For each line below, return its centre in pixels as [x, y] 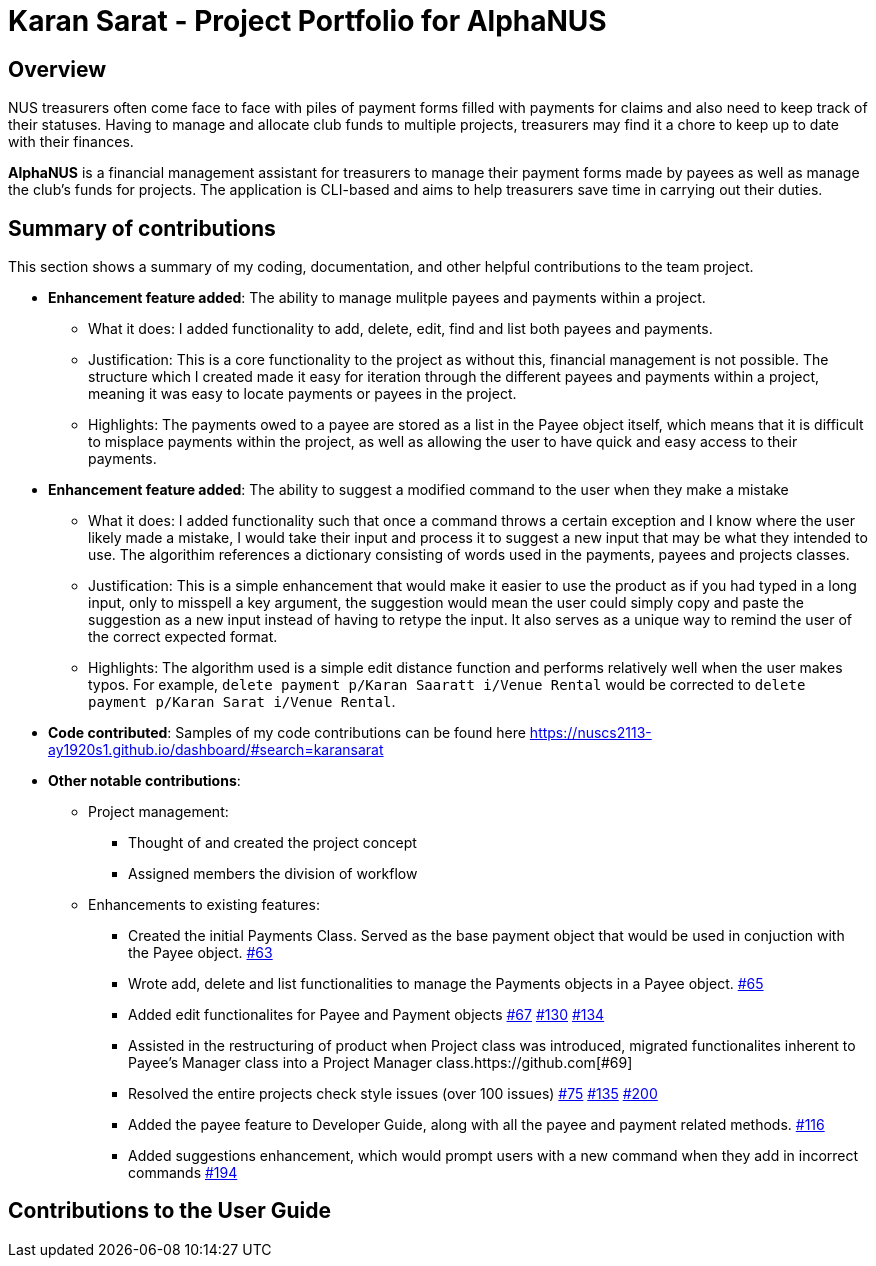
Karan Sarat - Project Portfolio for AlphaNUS [307, 21]
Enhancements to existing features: [204, 905]
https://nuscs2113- [590, 733]
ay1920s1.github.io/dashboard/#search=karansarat [216, 750]
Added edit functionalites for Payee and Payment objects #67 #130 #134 [366, 1015]
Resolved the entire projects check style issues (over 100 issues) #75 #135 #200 [393, 1094]
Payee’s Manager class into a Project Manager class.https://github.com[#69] [380, 1063]
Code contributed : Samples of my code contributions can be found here [287, 733]
